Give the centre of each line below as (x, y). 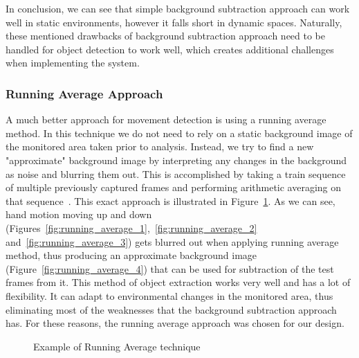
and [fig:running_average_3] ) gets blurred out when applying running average (172, 241)
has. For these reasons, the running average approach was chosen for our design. (175, 323)
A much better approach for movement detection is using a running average (166, 119)
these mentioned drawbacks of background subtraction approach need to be (166, 36)
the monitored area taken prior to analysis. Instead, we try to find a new (160, 146)
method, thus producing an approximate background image (131, 255)
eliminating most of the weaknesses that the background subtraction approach (171, 309)
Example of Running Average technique (117, 346)
